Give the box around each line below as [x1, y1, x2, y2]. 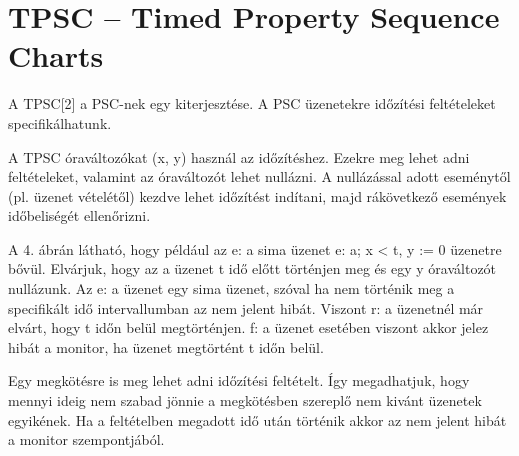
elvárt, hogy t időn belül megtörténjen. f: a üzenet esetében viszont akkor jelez [8, 317, 489, 338]
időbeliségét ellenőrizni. [8, 205, 151, 226]
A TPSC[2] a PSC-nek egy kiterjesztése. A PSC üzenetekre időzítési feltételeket [8, 93, 496, 114]
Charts [8, 35, 104, 76]
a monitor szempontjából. [8, 429, 165, 450]
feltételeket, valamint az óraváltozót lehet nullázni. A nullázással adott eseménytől [8, 166, 511, 187]
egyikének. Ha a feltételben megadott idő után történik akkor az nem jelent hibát [8, 409, 507, 430]
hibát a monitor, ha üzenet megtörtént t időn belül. [8, 336, 324, 357]
